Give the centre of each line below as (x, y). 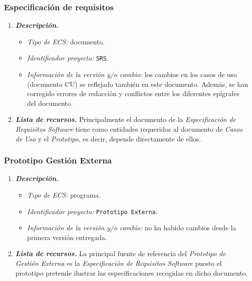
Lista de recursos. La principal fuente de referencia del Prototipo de (121, 253)
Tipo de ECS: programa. (64, 195)
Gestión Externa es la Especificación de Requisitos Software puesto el (118, 263)
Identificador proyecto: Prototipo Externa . (92, 211)
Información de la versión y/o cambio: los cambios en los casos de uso (132, 74)
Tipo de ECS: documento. (66, 41)
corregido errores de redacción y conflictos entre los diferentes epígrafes (133, 93)
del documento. (50, 103)
